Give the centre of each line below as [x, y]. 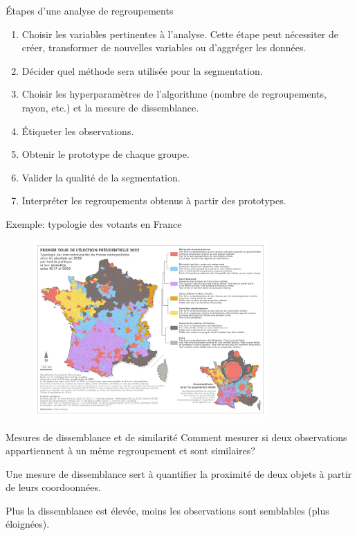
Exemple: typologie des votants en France [94, 223]
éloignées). [28, 524]
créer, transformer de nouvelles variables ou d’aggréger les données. [164, 47]
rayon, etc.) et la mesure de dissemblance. [110, 107]
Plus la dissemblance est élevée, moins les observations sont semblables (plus [167, 510]
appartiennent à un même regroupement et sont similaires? [130, 450]
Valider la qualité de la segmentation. [101, 177]
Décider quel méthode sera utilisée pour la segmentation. [142, 70]
